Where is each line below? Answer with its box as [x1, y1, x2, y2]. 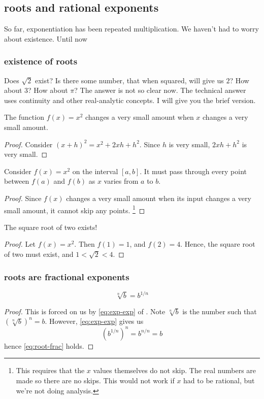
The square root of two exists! [4, 221, 97, 232]
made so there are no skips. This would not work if [16, 375, 175, 385]
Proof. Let [4, 239, 36, 249]
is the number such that [182, 306, 257, 316]
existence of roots [4, 55, 78, 68]
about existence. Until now [4, 33, 87, 44]
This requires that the [16, 365, 85, 376]
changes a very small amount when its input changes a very [66, 192, 251, 203]
